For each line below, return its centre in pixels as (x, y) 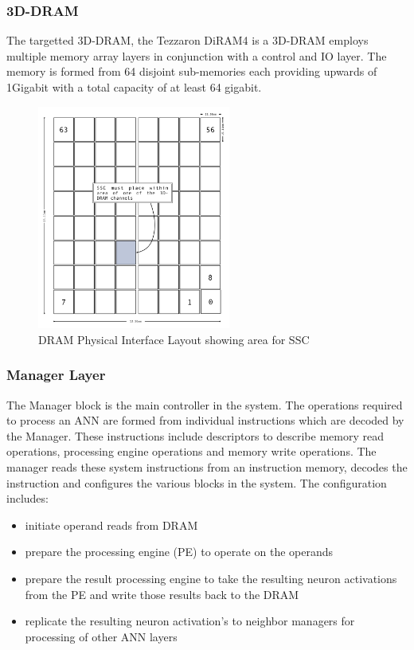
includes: (27, 498)
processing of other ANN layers (101, 636)
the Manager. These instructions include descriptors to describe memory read (195, 435)
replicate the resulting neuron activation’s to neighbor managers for (190, 621)
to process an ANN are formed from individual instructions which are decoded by (205, 420)
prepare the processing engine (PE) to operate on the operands (179, 552)
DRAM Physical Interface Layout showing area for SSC (174, 339)
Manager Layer (56, 375)
